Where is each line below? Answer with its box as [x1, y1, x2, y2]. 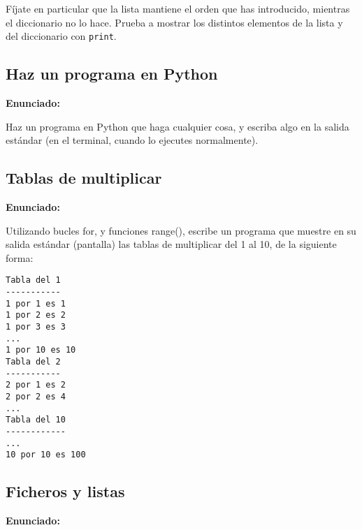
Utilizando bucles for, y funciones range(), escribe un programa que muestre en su [6, 223, 356, 237]
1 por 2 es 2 [6, 310, 66, 321]
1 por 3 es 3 [6, 322, 66, 332]
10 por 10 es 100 [6, 450, 86, 460]
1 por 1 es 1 [6, 298, 66, 309]
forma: [6, 250, 34, 265]
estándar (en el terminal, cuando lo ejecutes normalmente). [6, 133, 259, 147]
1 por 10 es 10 [6, 345, 76, 355]
